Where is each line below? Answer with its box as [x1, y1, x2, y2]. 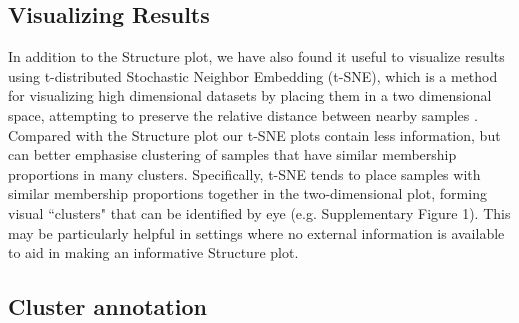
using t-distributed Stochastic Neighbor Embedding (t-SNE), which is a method [8, 65, 498, 86]
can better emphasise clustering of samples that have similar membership [8, 144, 457, 165]
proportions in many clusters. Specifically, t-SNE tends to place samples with [8, 163, 481, 184]
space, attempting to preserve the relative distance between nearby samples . [8, 104, 478, 125]
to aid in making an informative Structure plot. [8, 242, 299, 263]
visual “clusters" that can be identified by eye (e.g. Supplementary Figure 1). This [8, 202, 511, 223]
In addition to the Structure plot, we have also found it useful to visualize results [8, 46, 505, 67]
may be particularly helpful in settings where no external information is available [8, 222, 505, 243]
